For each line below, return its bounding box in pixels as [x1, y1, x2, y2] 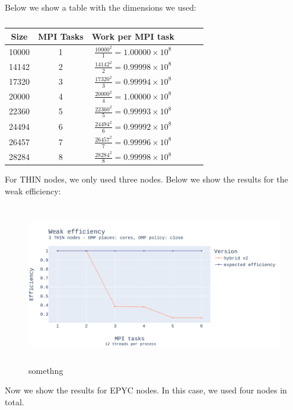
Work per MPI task [91, 30, 174, 42]
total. [5, 395, 24, 408]
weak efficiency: [5, 185, 61, 197]
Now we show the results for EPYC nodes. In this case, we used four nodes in [5, 384, 287, 396]
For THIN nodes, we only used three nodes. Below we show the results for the [5, 173, 288, 185]
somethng [28, 364, 63, 376]
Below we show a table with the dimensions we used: [5, 1, 196, 13]
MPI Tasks [38, 30, 84, 42]
